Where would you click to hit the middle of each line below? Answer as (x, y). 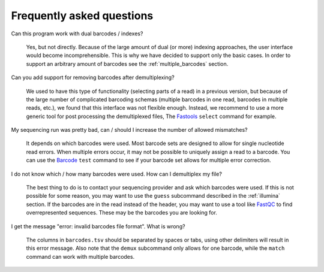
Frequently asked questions (82, 16)
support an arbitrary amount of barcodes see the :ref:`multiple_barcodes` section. (127, 64)
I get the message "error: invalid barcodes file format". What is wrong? (98, 226)
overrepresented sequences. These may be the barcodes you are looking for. (121, 213)
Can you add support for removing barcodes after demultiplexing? (93, 77)
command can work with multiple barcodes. (80, 256)
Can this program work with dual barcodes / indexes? (77, 34)
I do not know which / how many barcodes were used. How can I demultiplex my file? (116, 174)
